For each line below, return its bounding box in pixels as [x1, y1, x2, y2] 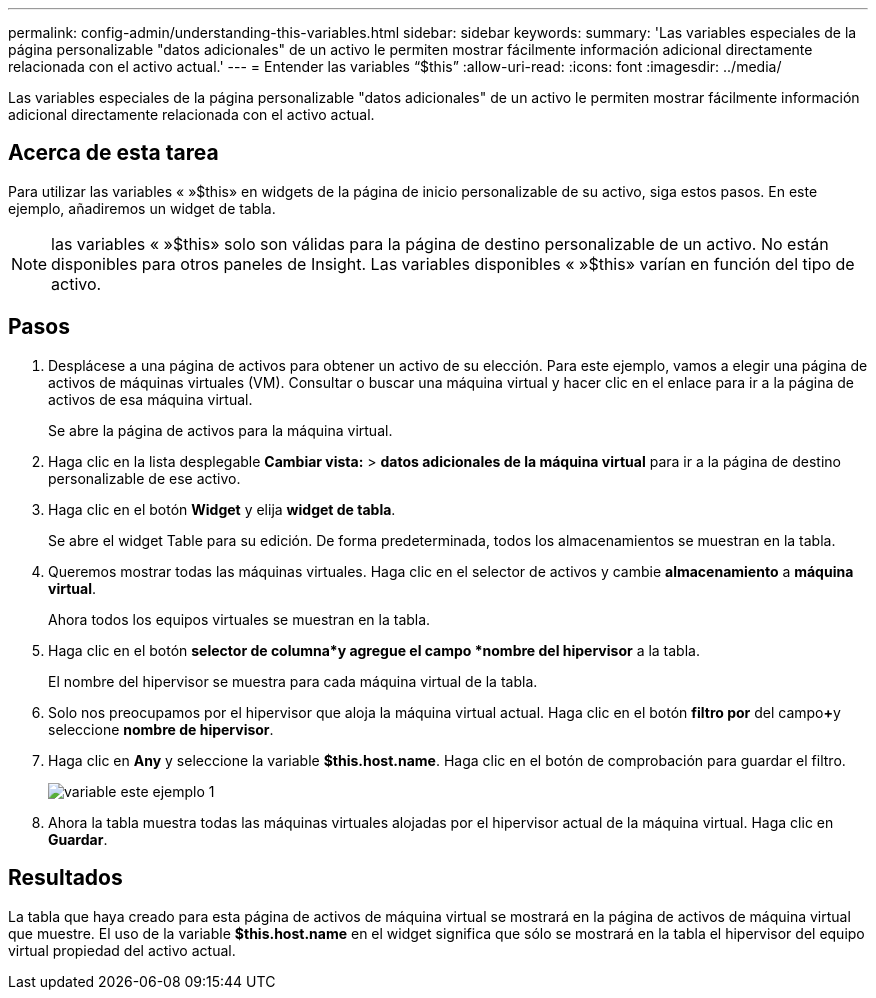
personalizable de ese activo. [48, 469, 241, 487]
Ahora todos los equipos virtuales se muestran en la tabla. [48, 610, 431, 628]
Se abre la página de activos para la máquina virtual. [48, 421, 393, 439]
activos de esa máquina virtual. [48, 390, 253, 408]
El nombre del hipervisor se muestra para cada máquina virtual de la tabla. [48, 672, 538, 690]
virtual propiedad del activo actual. [8, 941, 236, 959]
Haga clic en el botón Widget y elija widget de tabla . [48, 500, 396, 518]
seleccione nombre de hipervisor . [48, 720, 274, 738]
